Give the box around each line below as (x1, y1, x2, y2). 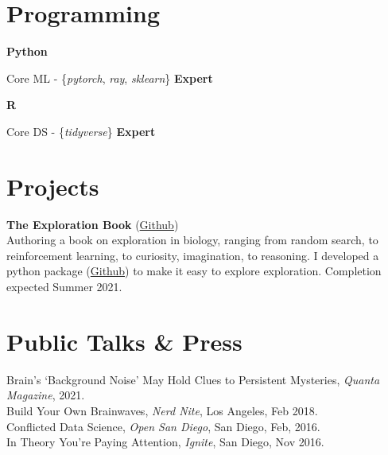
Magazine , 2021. (6, 387, 85, 403)
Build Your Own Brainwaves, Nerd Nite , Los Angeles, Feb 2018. (6, 402, 318, 418)
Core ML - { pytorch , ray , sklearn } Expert (6, 69, 213, 86)
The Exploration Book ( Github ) (6, 216, 179, 232)
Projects (6, 169, 99, 202)
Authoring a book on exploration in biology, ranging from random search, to (6, 231, 378, 248)
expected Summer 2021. (6, 278, 122, 294)
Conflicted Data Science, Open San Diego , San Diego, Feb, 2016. (6, 418, 320, 434)
